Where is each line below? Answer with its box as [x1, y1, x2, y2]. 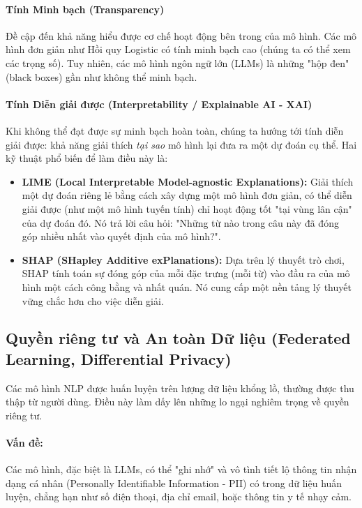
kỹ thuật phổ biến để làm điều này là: [6, 151, 168, 165]
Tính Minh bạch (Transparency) [6, 1, 165, 16]
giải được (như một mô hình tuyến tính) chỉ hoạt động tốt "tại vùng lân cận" [22, 201, 352, 216]
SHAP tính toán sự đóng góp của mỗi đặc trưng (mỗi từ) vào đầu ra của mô [22, 266, 350, 281]
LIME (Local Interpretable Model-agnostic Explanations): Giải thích [22, 174, 354, 188]
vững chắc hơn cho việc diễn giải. [22, 293, 164, 308]
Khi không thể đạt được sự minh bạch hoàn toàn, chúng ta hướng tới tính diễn [6, 123, 344, 137]
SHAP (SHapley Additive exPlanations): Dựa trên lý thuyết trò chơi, [22, 252, 345, 267]
